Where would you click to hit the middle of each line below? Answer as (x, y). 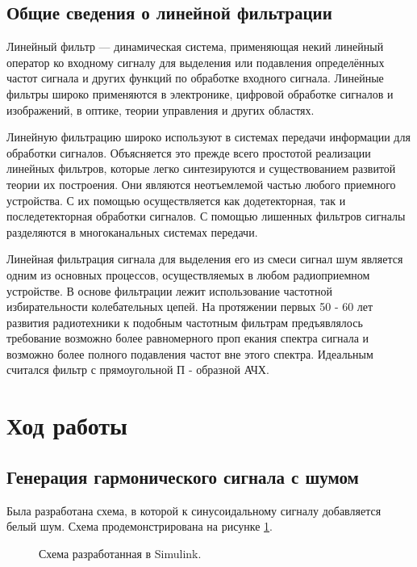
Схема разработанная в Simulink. (120, 553)
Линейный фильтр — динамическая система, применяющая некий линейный (195, 46)
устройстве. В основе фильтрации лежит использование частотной (169, 290)
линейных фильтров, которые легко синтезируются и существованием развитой (201, 168)
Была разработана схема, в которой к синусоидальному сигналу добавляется (194, 510)
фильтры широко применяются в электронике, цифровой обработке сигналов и (200, 93)
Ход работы (67, 425)
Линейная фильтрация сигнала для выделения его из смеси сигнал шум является (205, 259)
